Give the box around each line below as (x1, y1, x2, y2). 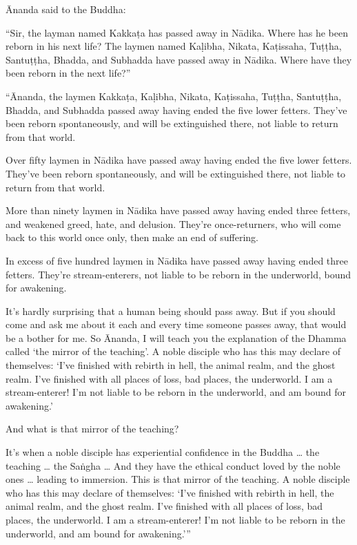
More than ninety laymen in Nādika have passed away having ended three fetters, (6, 203, 351, 218)
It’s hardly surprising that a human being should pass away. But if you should (6, 303, 336, 318)
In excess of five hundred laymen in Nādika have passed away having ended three (6, 253, 348, 267)
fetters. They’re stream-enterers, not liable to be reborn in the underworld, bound (6, 267, 351, 281)
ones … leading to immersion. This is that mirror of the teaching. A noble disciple (6, 472, 350, 486)
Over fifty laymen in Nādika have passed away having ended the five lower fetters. (6, 153, 352, 167)
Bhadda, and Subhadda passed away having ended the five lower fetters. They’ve (6, 102, 347, 117)
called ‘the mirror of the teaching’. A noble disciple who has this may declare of (6, 344, 341, 358)
